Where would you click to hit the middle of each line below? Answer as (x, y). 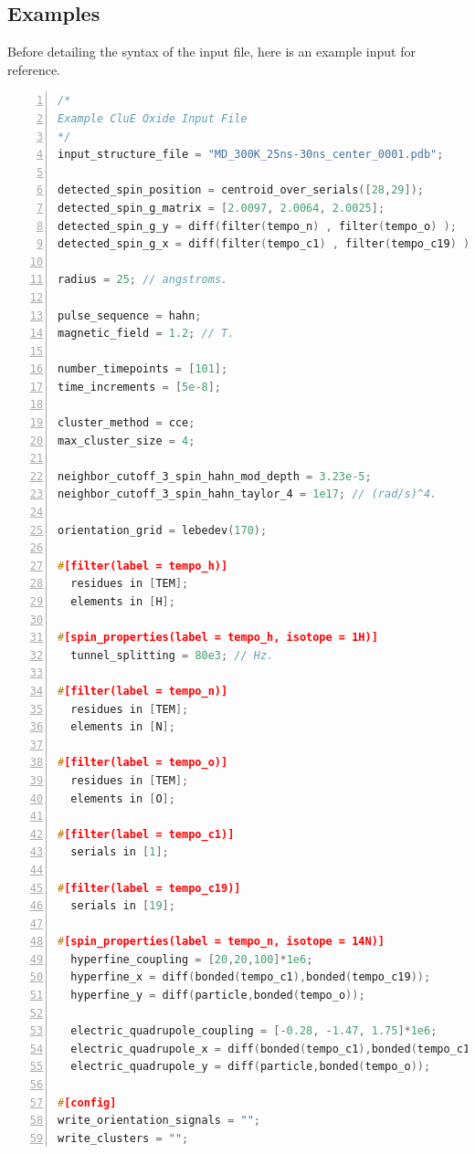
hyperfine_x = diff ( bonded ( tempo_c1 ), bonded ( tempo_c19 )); (251, 977)
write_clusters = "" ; (123, 1138)
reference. (34, 69)
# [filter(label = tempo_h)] (143, 566)
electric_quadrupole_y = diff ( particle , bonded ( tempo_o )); (251, 1067)
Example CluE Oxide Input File (153, 118)
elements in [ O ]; (123, 798)
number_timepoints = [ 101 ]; (143, 369)
